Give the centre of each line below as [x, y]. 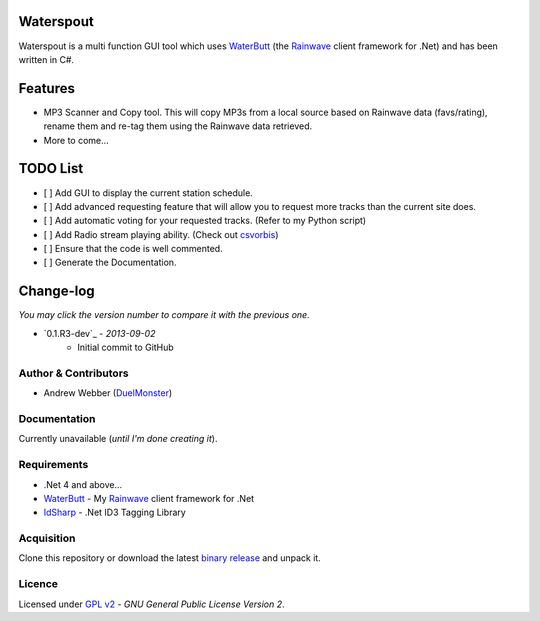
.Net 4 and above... [83, 484]
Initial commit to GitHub [125, 347]
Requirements [53, 465]
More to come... [76, 140]
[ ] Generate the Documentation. [110, 262]
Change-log [56, 291]
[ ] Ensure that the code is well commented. [133, 249]
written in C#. [46, 59]
